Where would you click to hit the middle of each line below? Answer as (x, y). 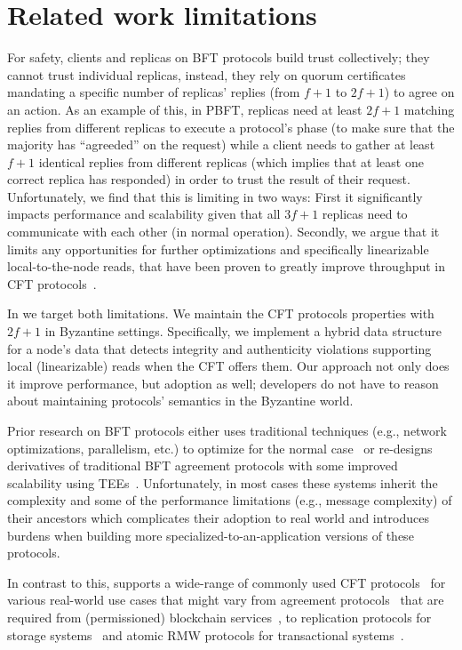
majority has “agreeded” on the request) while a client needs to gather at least (221, 144)
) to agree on (419, 92)
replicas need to (365, 214)
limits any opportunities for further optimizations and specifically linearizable (218, 249)
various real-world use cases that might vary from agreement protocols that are (226, 600)
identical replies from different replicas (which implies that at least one (231, 161)
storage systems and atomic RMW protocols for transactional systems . (206, 634)
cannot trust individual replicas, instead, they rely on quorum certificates (207, 74)
